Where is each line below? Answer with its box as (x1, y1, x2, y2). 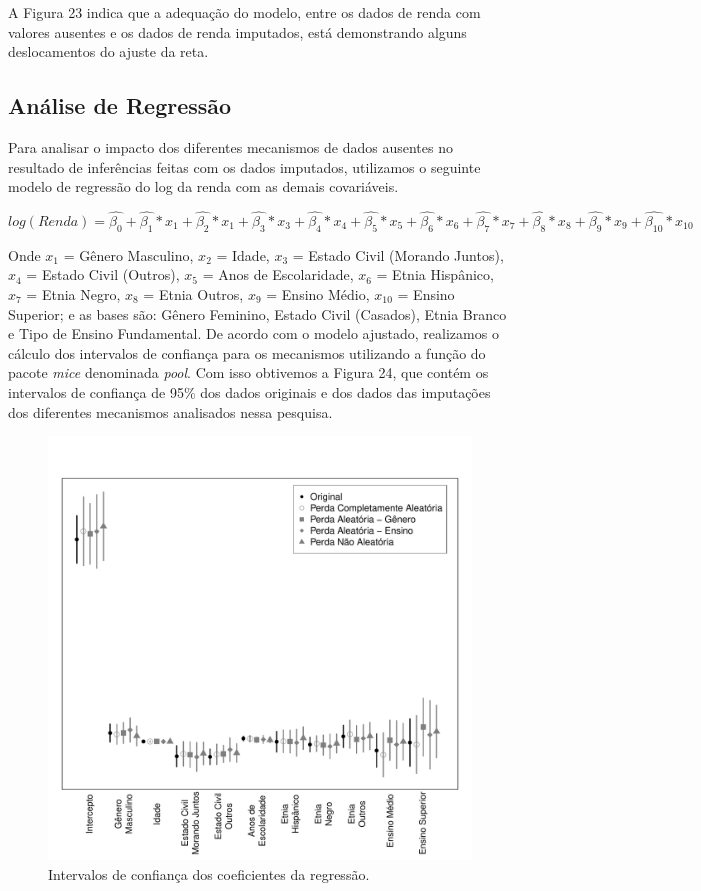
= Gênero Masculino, (63, 244, 194, 265)
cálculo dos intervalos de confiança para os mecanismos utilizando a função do (8, 342, 486, 363)
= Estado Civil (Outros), (26, 264, 180, 285)
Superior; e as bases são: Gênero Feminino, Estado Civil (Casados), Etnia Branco (8, 303, 507, 324)
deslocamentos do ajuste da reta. (8, 41, 209, 62)
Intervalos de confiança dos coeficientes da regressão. (48, 863, 370, 884)
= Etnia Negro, (26, 283, 121, 304)
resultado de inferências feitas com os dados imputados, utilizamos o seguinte (8, 156, 481, 177)
